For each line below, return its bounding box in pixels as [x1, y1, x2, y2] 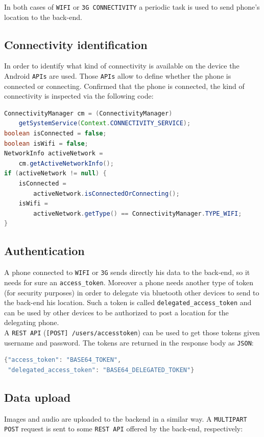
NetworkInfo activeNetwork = [4, 150, 103, 157]
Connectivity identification [4, 36, 148, 52]
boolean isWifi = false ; [4, 140, 88, 147]
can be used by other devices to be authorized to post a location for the [4, 307, 229, 317]
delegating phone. [4, 317, 59, 328]
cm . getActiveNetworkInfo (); [18, 159, 114, 167]
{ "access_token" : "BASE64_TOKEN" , [4, 356, 122, 364]
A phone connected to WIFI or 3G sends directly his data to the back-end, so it [4, 267, 250, 278]
